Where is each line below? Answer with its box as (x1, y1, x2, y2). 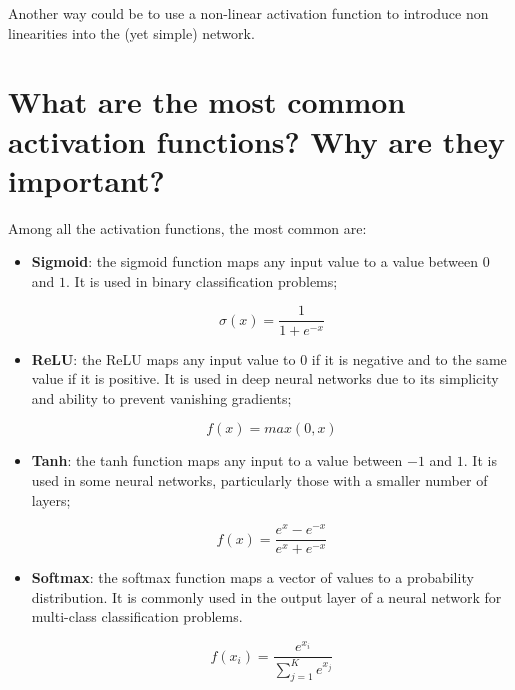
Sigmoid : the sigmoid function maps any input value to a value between (31, 251, 478, 272)
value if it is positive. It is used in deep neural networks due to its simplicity (31, 368, 499, 389)
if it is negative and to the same (311, 348, 507, 369)
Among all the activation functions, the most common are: (8, 217, 367, 238)
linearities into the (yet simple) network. (8, 22, 255, 43)
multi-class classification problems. (31, 606, 243, 627)
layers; (31, 489, 71, 510)
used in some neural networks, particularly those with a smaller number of (31, 469, 488, 490)
